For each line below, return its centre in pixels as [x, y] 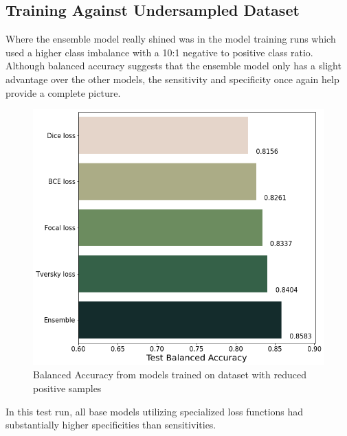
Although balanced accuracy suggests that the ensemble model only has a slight [173, 66]
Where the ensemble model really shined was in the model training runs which [171, 39]
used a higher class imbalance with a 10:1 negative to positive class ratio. [159, 52]
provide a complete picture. [63, 92]
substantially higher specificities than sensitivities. [111, 425]
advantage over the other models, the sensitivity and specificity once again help [172, 79]
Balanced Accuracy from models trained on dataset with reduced [170, 375]
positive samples [67, 388]
